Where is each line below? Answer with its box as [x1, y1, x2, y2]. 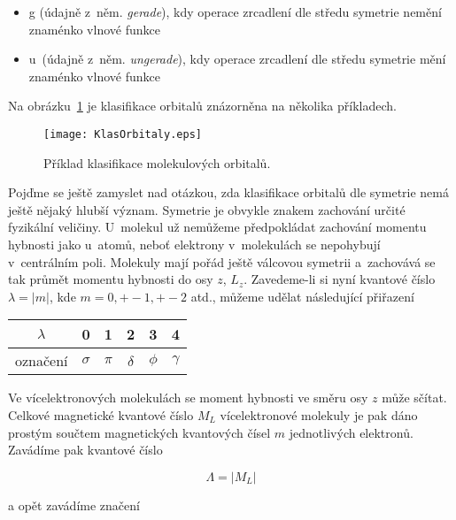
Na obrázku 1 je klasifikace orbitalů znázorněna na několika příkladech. [8, 96, 397, 115]
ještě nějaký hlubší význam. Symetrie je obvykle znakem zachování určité [8, 200, 406, 218]
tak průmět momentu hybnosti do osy [8, 270, 213, 288]
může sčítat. [382, 388, 447, 407]
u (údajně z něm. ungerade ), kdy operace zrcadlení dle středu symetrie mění [28, 50, 446, 68]
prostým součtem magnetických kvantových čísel [8, 423, 271, 441]
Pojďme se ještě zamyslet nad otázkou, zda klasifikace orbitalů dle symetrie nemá [8, 183, 449, 202]
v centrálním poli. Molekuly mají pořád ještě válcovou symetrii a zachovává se [8, 252, 436, 271]
